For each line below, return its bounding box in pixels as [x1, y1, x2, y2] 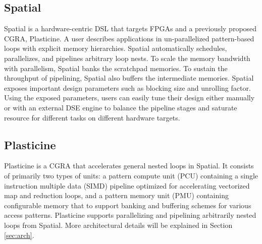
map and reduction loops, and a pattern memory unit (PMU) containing [4, 190, 229, 201]
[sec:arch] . [4, 229, 34, 240]
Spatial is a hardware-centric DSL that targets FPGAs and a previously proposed [4, 23, 257, 34]
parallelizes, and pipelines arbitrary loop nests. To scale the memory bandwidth [4, 52, 250, 63]
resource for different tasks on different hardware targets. [4, 112, 180, 123]
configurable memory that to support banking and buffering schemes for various [4, 200, 251, 210]
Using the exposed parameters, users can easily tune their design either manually [4, 92, 255, 103]
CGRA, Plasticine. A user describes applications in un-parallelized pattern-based [4, 33, 254, 43]
